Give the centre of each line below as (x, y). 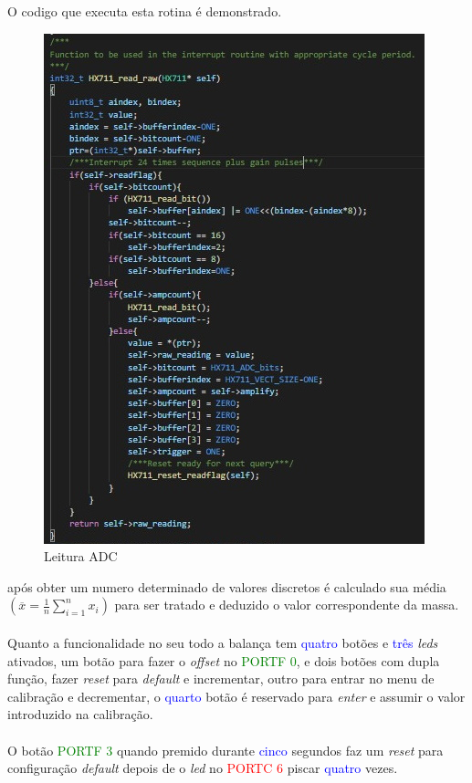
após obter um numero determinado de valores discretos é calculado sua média (227, 586)
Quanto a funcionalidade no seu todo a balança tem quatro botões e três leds (223, 642)
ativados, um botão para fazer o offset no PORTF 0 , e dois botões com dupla (224, 660)
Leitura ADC (81, 556)
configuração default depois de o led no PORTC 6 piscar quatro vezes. (203, 768)
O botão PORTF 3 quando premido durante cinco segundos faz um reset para (226, 750)
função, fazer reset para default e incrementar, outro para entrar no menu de (221, 679)
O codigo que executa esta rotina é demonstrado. (145, 11)
